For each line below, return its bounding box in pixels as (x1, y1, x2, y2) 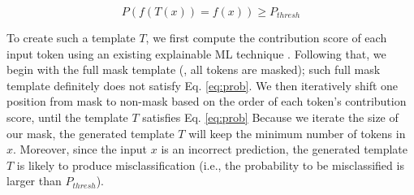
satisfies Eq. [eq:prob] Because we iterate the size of (142, 108, 399, 125)
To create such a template (6, 29, 136, 45)
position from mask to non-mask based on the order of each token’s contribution (6, 93, 407, 110)
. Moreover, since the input (13, 141, 148, 158)
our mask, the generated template (6, 124, 175, 141)
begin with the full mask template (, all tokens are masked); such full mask (6, 61, 381, 78)
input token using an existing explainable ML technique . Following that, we (6, 45, 386, 62)
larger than (6, 172, 62, 189)
